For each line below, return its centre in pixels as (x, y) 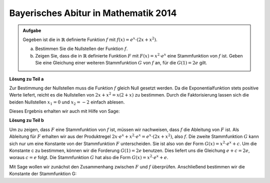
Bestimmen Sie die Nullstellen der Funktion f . (81, 49)
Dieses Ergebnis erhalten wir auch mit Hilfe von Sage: (64, 111)
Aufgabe (32, 30)
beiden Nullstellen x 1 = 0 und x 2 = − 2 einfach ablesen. (67, 102)
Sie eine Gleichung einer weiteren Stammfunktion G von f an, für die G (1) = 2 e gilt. (121, 63)
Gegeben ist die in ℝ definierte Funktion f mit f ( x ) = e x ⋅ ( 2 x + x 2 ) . (90, 39)
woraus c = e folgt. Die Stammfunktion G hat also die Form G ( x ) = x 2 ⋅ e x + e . (89, 157)
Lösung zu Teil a (26, 79)
